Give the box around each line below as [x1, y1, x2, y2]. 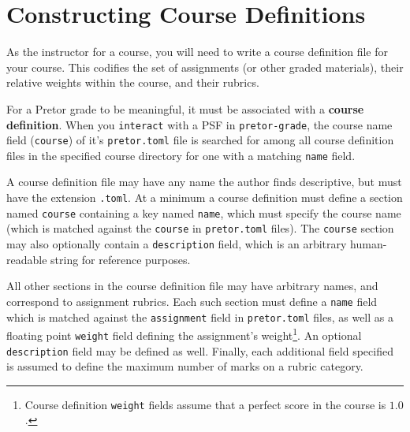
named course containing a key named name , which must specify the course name [6, 204, 401, 221]
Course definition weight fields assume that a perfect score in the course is [24, 396, 386, 412]
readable [6, 251, 47, 267]
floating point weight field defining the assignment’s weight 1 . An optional [6, 325, 362, 343]
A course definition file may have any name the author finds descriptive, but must [6, 173, 402, 190]
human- [350, 236, 387, 252]
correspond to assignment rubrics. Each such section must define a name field [6, 292, 378, 309]
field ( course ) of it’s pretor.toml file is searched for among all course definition [6, 132, 394, 148]
